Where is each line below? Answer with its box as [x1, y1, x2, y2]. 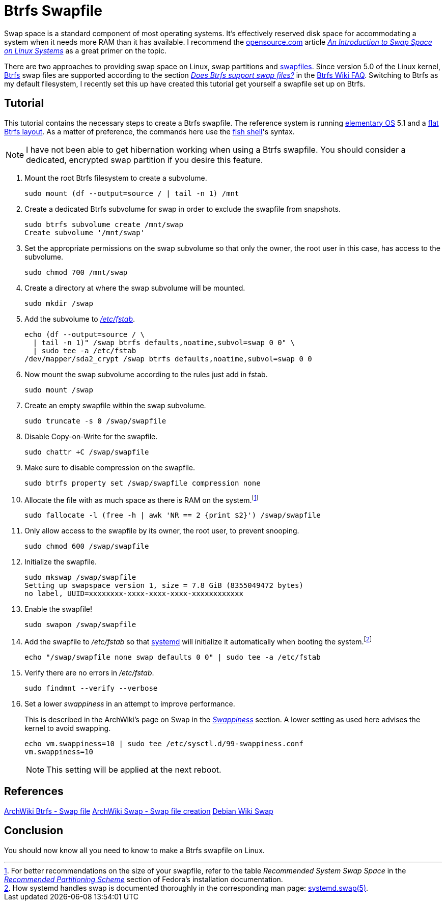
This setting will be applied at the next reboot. [46, 764, 221, 775]
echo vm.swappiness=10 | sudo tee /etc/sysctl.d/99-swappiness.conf [24, 739, 303, 748]
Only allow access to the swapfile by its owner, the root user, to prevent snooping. [24, 526, 299, 535]
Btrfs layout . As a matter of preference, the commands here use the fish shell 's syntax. [4, 127, 295, 136]
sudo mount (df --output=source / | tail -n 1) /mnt [24, 189, 239, 197]
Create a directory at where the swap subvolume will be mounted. [24, 283, 245, 292]
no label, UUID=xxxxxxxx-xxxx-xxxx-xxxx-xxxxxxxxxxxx [24, 589, 243, 598]
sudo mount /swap [24, 385, 93, 394]
